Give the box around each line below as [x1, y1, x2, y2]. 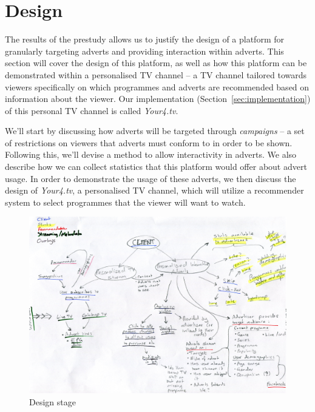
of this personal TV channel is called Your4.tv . [5, 104, 178, 117]
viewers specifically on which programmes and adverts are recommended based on [5, 80, 310, 93]
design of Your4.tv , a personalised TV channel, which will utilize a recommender [5, 184, 304, 197]
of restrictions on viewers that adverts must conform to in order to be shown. [5, 136, 293, 149]
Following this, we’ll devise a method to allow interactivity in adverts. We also [5, 148, 297, 161]
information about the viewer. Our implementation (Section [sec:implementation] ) [5, 92, 311, 105]
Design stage [29, 395, 76, 408]
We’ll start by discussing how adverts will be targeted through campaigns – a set [5, 124, 305, 137]
